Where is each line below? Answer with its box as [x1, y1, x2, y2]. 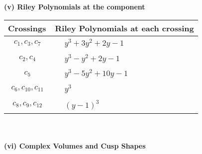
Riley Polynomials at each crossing [55, 22, 194, 34]
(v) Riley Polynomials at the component [4, 1, 145, 11]
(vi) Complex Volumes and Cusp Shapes [4, 141, 146, 151]
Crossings [8, 22, 46, 34]
